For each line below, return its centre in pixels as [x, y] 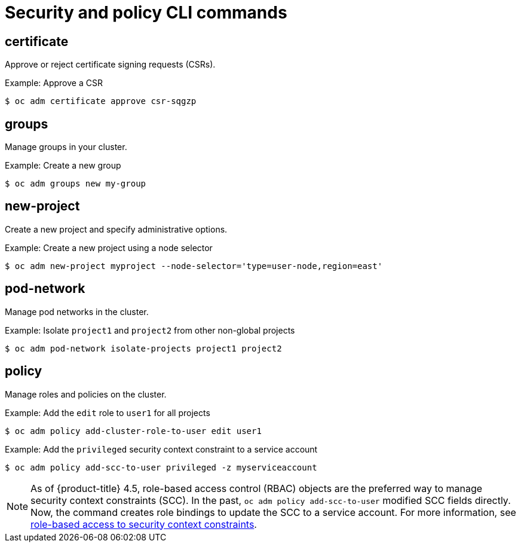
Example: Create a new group [63, 166]
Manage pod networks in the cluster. [77, 311]
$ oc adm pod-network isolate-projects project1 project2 [143, 348]
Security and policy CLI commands [146, 13]
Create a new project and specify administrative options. [116, 229]
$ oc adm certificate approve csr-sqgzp [101, 101]
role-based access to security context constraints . [144, 524]
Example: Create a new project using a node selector [109, 247]
